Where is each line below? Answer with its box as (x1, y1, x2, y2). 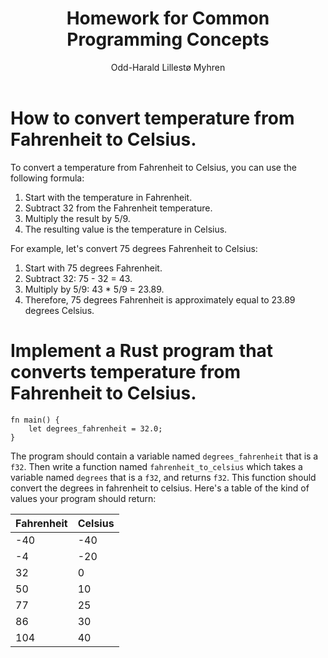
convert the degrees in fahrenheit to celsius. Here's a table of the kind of (10, 482, 310, 494)
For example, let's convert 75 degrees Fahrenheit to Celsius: (10, 242, 258, 254)
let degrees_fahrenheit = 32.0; (28, 423, 163, 434)
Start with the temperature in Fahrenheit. (24, 191, 193, 203)
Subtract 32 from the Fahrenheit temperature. (24, 202, 213, 214)
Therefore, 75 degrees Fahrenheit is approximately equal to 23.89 (24, 293, 296, 306)
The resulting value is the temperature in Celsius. (24, 223, 228, 235)
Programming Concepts (66, 28, 270, 51)
